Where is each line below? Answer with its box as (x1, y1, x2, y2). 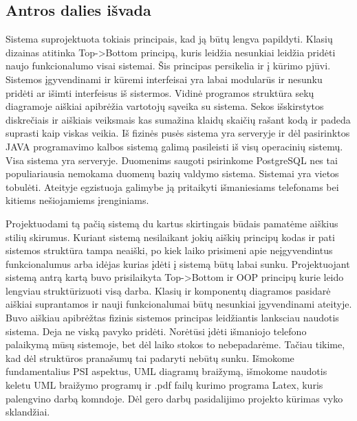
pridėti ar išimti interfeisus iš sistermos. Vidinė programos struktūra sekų (6, 85, 314, 100)
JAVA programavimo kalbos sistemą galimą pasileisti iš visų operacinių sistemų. (6, 139, 343, 153)
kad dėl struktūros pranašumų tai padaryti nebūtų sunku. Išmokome (6, 350, 294, 365)
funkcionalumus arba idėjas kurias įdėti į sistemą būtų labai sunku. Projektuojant (6, 256, 350, 271)
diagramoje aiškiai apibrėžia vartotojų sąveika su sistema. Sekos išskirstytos (6, 99, 324, 113)
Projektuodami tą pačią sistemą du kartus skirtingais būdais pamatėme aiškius (6, 216, 338, 230)
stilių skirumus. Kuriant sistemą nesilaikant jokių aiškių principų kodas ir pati (6, 229, 335, 244)
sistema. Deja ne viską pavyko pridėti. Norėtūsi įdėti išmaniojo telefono (6, 323, 307, 338)
